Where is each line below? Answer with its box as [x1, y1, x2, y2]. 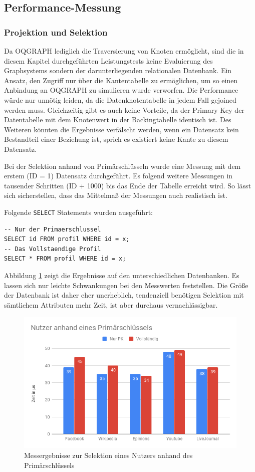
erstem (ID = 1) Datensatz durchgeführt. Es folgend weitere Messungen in [4, 170, 233, 181]
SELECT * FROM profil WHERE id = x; [4, 255, 126, 263]
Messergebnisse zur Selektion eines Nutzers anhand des [24, 450, 193, 460]
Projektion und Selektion [4, 26, 108, 38]
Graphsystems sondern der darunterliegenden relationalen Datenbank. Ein [4, 65, 232, 76]
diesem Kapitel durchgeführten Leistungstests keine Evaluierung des [4, 55, 213, 66]
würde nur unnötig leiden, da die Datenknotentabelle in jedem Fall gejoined [4, 94, 236, 105]
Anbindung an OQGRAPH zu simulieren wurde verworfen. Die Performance [4, 85, 238, 95]
